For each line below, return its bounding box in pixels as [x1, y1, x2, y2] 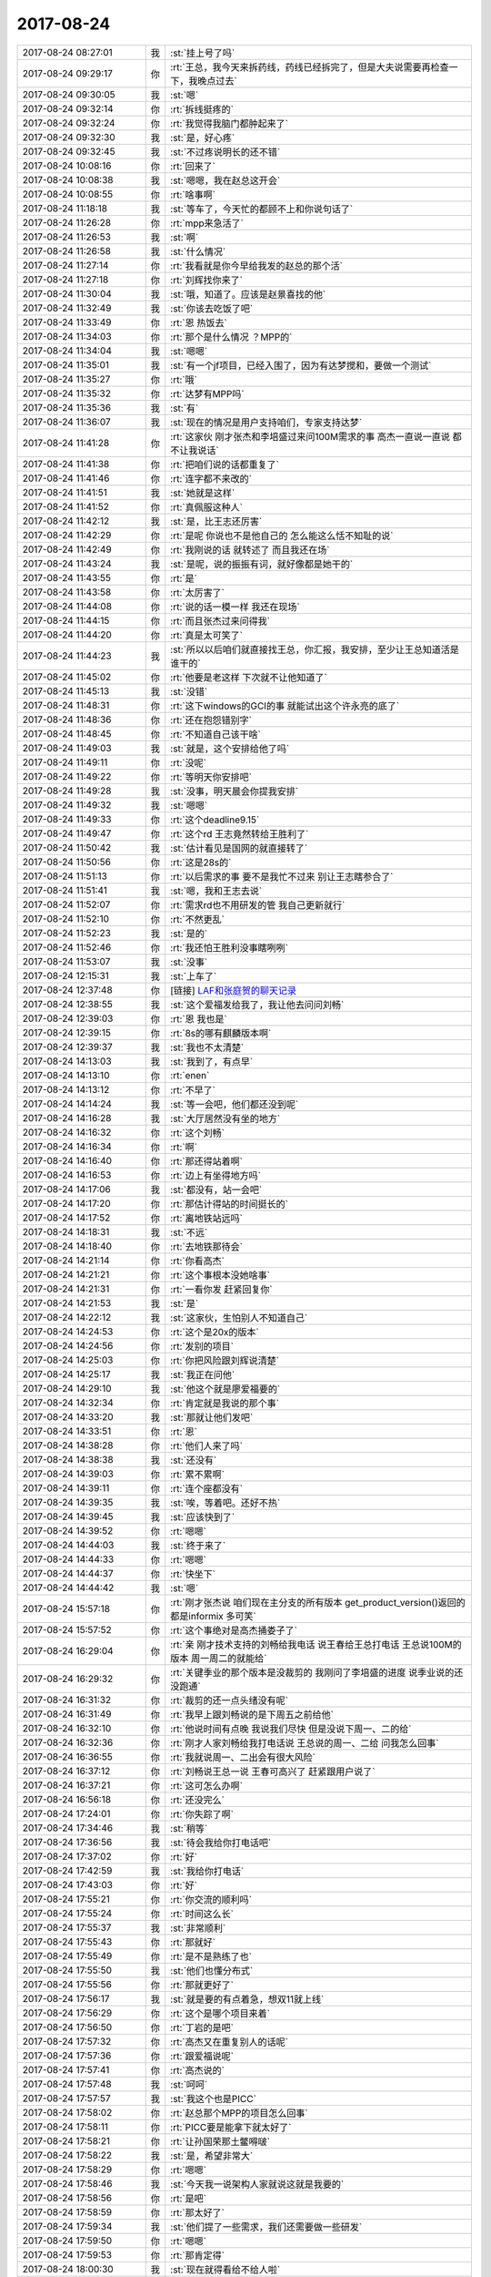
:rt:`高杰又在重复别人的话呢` [169, 2036, 288, 2048]
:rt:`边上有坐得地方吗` [169, 1169, 261, 1181]
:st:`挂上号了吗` [169, 46, 235, 59]
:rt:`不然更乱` [169, 913, 225, 925]
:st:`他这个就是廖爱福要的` [169, 1383, 281, 1395]
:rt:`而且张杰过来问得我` [169, 615, 270, 628]
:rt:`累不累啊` [169, 1467, 225, 1480]
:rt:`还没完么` [169, 1793, 225, 1806]
